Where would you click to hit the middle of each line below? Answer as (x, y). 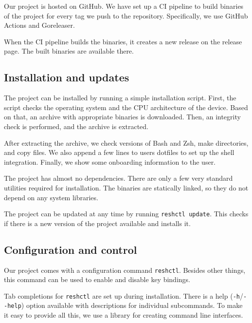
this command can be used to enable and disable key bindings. (97, 279)
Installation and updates (67, 77)
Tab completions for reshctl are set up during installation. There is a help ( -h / (124, 295)
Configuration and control (71, 249)
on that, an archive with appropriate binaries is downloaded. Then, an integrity (122, 117)
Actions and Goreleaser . (39, 25)
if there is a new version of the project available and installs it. (97, 223)
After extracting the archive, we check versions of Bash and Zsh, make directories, (126, 142)
